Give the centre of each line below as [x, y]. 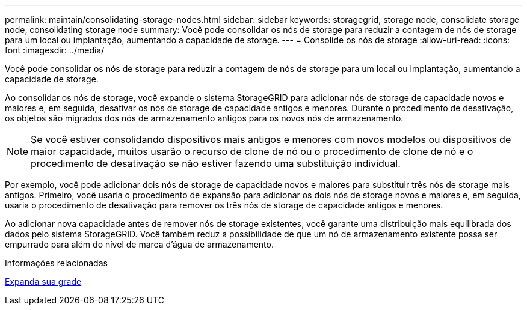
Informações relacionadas [56, 263]
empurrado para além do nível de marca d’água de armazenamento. [139, 244]
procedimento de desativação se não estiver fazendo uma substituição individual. [216, 163]
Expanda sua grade [43, 281]
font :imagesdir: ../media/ [55, 50]
